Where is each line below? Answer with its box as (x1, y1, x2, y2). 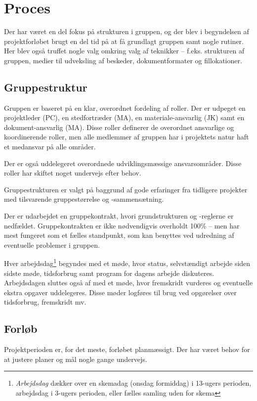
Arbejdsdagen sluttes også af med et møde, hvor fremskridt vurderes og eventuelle (4, 277, 253, 288)
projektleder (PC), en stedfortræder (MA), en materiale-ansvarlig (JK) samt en (4, 112, 245, 123)
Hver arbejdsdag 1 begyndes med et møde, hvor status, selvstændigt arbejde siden (4, 257, 251, 268)
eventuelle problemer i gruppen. (4, 239, 100, 250)
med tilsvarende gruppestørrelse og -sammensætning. (4, 194, 164, 204)
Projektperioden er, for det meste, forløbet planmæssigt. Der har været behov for (4, 344, 250, 355)
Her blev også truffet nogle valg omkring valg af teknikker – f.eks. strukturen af (4, 45, 245, 56)
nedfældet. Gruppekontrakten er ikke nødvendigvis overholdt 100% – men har (4, 220, 240, 230)
